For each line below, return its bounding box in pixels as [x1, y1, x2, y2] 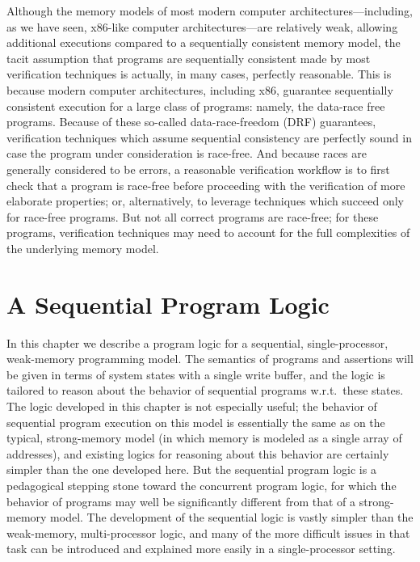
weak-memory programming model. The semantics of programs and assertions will [6, 350, 414, 367]
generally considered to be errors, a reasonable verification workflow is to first [6, 160, 390, 177]
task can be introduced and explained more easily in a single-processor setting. [6, 540, 396, 557]
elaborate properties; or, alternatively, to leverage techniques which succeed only [6, 192, 405, 209]
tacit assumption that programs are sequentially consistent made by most [6, 49, 371, 66]
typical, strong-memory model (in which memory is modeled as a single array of [6, 429, 402, 446]
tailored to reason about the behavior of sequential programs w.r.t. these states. [6, 382, 404, 399]
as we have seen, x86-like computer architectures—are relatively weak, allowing [6, 18, 398, 35]
